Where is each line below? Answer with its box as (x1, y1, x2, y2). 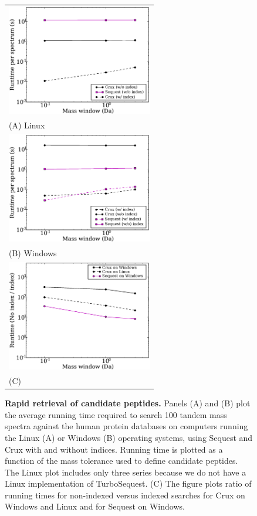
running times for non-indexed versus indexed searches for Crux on (5, 488, 245, 501)
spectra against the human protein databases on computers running (5, 420, 248, 432)
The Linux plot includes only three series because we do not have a (5, 466, 246, 478)
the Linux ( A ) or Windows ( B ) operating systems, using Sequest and (5, 431, 253, 443)
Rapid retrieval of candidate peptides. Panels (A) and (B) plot (5, 397, 251, 409)
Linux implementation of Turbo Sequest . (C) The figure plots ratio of (5, 477, 252, 490)
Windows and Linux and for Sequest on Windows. (5, 500, 185, 512)
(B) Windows (9, 246, 57, 259)
